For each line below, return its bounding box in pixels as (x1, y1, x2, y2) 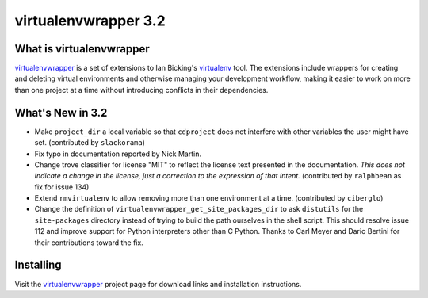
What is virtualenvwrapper (14, 42, 150, 55)
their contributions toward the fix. (34, 238, 144, 247)
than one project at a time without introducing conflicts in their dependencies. (14, 85, 269, 94)
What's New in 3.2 (14, 105, 108, 119)
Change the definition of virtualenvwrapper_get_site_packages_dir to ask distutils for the (34, 204, 364, 214)
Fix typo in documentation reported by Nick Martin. (34, 149, 202, 159)
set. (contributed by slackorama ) (34, 138, 146, 147)
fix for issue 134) (34, 182, 90, 192)
